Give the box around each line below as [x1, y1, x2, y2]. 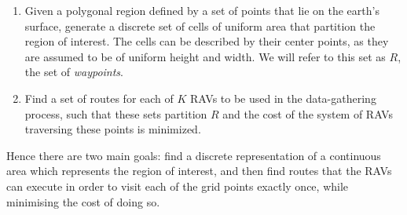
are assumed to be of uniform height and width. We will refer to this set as [24, 48, 386, 64]
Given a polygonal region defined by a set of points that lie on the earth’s [24, 2, 379, 18]
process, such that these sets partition [24, 105, 207, 122]
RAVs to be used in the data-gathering [190, 89, 376, 106]
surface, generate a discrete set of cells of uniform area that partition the [24, 17, 376, 34]
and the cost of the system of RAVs [222, 105, 393, 122]
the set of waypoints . [24, 64, 123, 80]
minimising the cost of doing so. [6, 193, 160, 210]
